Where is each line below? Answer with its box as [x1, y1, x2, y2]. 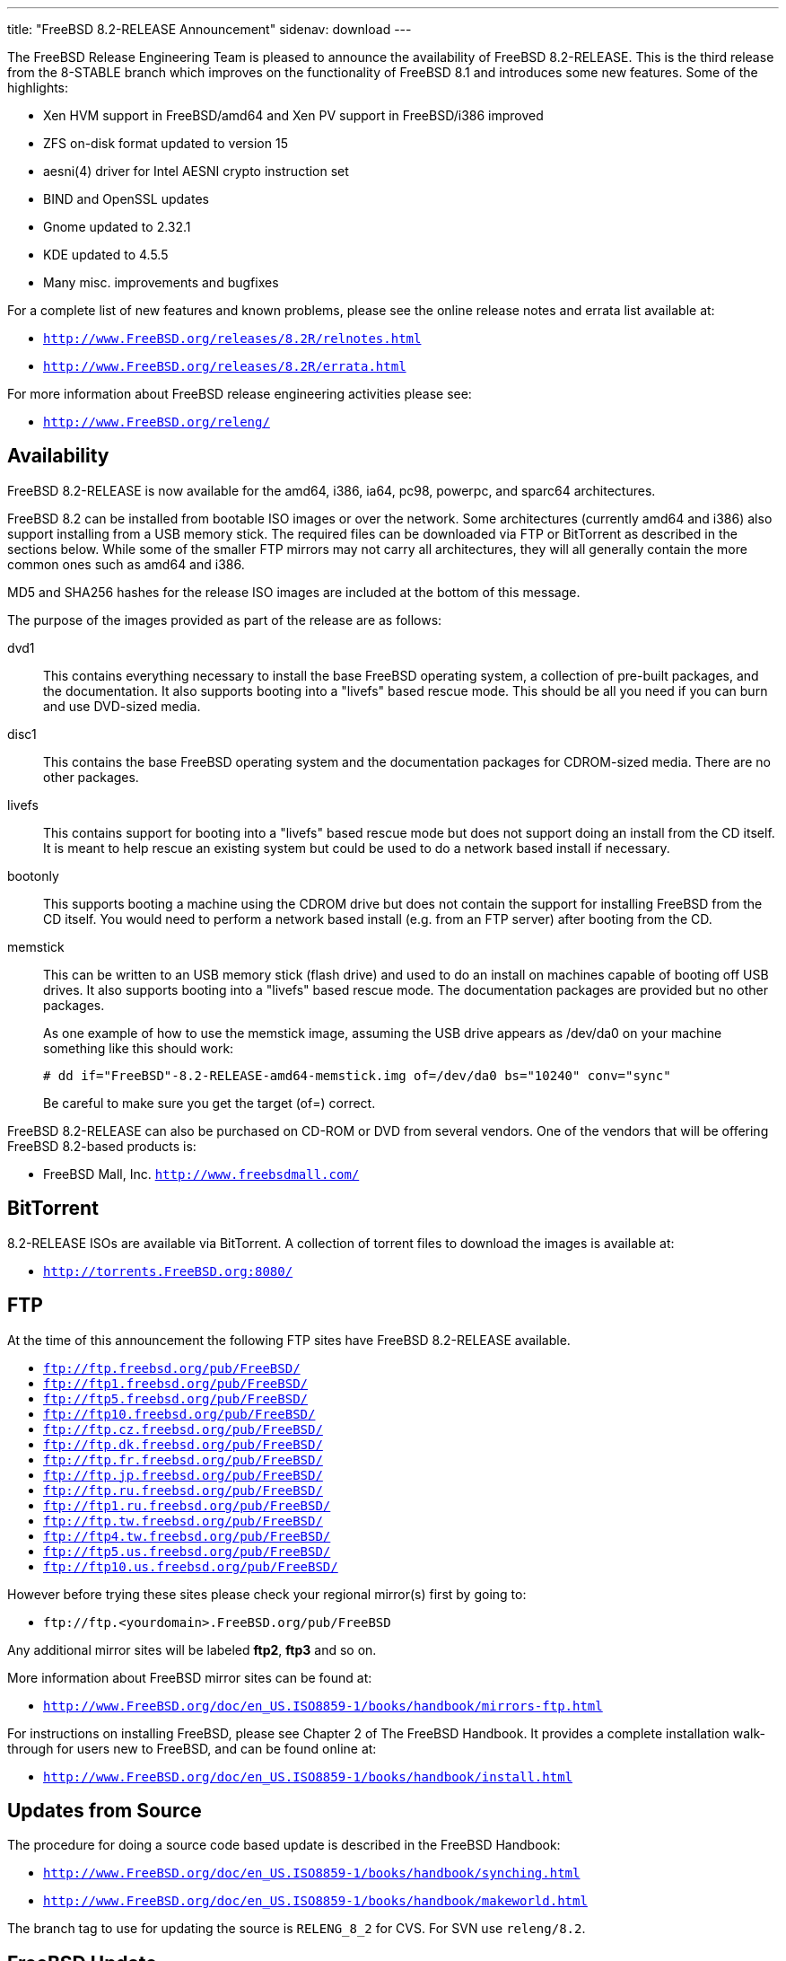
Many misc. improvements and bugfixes [43, 275, 279, 290]
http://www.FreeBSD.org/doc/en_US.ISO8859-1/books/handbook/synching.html [43, 1866, 581, 1881]
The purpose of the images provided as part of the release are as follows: [7, 611, 442, 628]
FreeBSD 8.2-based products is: [7, 1138, 196, 1154]
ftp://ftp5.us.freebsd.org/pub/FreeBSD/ [43, 1543, 331, 1559]
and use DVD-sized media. [43, 698, 201, 714]
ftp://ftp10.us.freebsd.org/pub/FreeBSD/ [43, 1559, 338, 1574]
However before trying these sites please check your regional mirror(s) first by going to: [7, 1586, 527, 1602]
